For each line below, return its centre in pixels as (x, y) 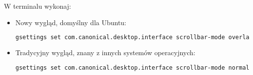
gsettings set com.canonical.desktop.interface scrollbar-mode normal (132, 67)
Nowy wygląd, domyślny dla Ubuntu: (71, 22)
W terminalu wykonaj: (38, 6)
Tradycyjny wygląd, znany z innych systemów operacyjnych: (105, 52)
